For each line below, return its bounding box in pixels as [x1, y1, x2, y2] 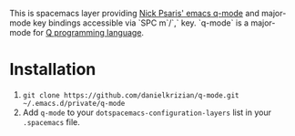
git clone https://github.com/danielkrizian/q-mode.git [22, 90, 239, 99]
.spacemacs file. [22, 116, 80, 127]
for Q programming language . [33, 27, 144, 37]
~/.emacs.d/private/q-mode [22, 99, 126, 108]
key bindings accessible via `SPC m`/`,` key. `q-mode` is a [33, 17, 249, 28]
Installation [9, 59, 97, 80]
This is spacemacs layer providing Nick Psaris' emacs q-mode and [9, 8, 259, 18]
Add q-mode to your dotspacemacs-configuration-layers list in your [22, 107, 271, 118]
